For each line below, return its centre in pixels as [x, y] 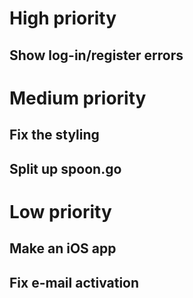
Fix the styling [54, 135]
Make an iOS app [63, 248]
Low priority [60, 211]
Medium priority [78, 98]
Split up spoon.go [65, 168]
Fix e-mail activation [74, 282]
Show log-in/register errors [96, 55]
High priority [63, 18]
